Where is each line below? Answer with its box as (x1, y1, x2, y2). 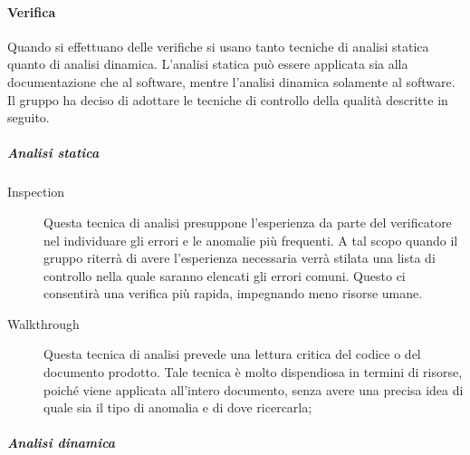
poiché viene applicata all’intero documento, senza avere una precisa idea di (43, 380, 464, 399)
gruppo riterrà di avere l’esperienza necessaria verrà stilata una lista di (43, 248, 436, 267)
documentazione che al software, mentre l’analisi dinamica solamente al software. (7, 72, 456, 91)
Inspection (7, 182, 65, 201)
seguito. (7, 108, 50, 127)
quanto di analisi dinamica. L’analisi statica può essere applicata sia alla (7, 54, 408, 73)
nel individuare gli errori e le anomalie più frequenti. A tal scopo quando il (43, 230, 458, 249)
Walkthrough (7, 314, 80, 333)
